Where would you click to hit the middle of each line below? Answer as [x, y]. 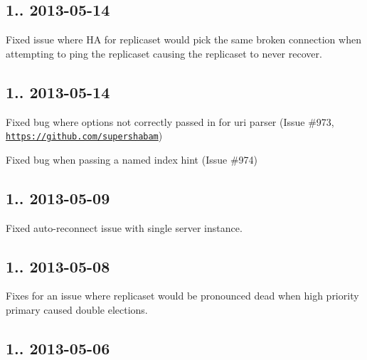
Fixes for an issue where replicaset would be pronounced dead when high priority [182, 296]
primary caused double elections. [77, 310]
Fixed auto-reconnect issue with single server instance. [124, 227]
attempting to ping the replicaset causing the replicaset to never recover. [164, 53]
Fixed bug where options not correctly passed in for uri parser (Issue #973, [170, 121]
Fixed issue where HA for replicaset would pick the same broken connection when [183, 39]
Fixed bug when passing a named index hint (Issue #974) [132, 159]
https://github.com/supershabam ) [84, 136]
